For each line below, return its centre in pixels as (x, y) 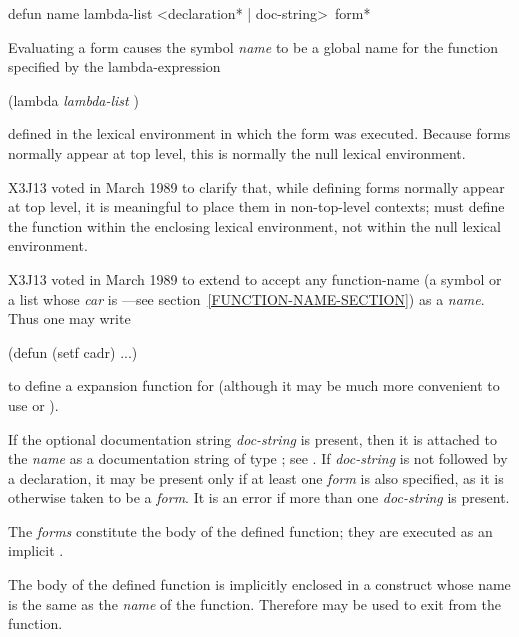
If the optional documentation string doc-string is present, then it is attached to (252, 438)
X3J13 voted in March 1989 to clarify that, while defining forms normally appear (256, 186)
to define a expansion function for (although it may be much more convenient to (254, 385)
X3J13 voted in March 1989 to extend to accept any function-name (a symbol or (255, 278)
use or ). (33, 404)
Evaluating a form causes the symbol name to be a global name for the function (253, 46)
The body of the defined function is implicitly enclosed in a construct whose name (259, 584)
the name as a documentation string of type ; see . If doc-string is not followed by (258, 458)
